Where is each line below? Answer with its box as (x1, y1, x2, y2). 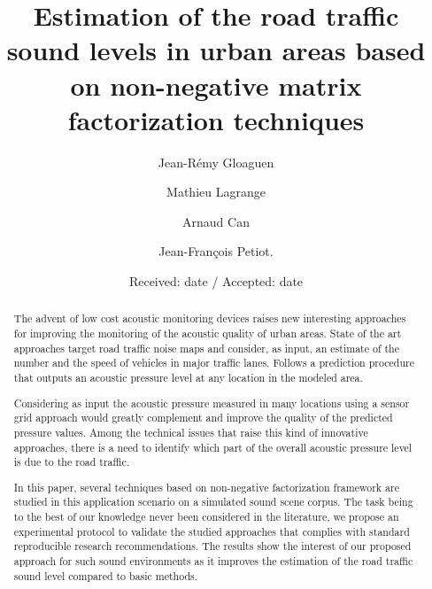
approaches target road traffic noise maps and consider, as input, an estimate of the (13, 340, 400, 355)
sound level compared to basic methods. (13, 568, 198, 583)
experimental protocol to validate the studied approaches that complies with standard (13, 523, 410, 539)
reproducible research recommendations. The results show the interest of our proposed (13, 539, 412, 554)
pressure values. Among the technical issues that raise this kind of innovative (13, 424, 368, 439)
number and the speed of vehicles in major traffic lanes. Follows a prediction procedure (13, 355, 414, 370)
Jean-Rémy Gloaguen (158, 152, 274, 171)
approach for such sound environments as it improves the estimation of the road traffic (13, 554, 413, 569)
